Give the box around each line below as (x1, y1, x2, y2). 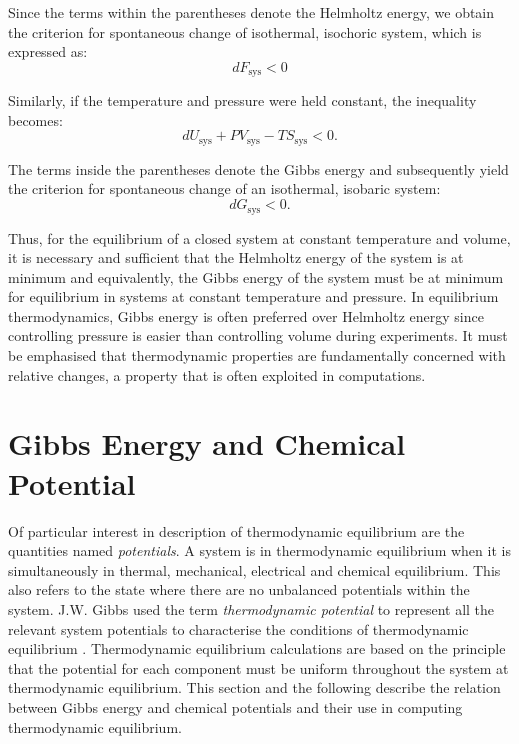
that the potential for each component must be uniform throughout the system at (8, 657, 509, 678)
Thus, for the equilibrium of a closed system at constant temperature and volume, (8, 227, 511, 248)
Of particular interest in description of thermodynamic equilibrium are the (8, 520, 465, 541)
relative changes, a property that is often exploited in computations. (8, 364, 426, 385)
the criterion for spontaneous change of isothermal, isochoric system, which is (8, 21, 482, 42)
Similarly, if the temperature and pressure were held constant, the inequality (8, 90, 477, 111)
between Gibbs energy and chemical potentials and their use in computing (8, 696, 463, 717)
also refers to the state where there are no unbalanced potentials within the (8, 579, 470, 600)
